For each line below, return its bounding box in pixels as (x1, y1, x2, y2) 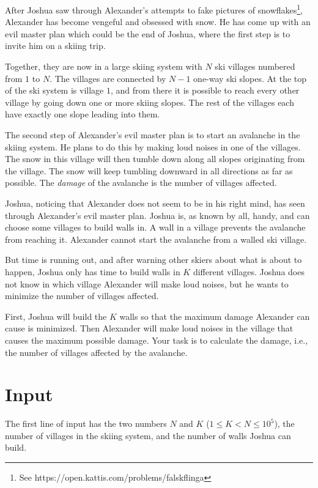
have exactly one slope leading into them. (5, 108, 160, 120)
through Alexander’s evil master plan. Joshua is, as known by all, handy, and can (5, 209, 310, 221)
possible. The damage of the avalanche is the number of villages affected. (5, 176, 277, 189)
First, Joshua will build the (5, 309, 107, 322)
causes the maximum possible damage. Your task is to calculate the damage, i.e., (5, 333, 308, 346)
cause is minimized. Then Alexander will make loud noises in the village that (5, 322, 294, 335)
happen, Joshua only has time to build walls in (5, 265, 180, 278)
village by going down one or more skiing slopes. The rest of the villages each (5, 95, 294, 108)
